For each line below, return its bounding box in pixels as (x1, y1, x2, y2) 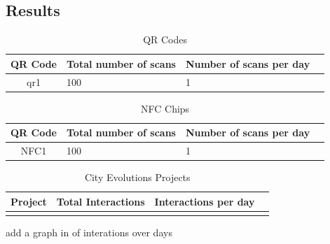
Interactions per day (154, 194, 255, 208)
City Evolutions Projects (84, 170, 191, 185)
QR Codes (143, 32, 188, 47)
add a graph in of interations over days (6, 225, 172, 240)
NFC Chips (141, 101, 190, 115)
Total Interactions (56, 194, 145, 208)
